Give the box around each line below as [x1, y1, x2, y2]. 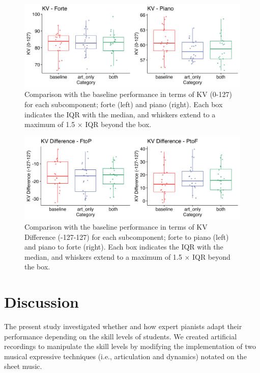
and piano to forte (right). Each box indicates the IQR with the [24, 241, 223, 252]
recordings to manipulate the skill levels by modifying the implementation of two [4, 341, 256, 352]
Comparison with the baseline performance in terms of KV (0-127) [24, 89, 232, 100]
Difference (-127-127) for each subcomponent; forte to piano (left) [24, 231, 229, 242]
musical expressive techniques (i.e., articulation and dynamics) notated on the [4, 351, 247, 361]
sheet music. [4, 361, 42, 371]
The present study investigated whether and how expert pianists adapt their [4, 321, 242, 332]
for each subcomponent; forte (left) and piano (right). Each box [24, 98, 223, 109]
